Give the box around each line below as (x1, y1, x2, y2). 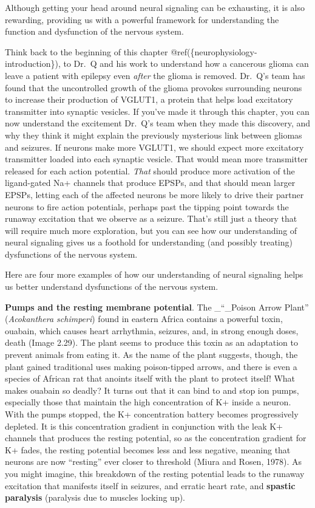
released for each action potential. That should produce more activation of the (5, 164, 295, 177)
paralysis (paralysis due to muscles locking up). (5, 491, 186, 504)
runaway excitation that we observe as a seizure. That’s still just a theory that (5, 212, 297, 225)
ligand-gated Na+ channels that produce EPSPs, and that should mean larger (5, 176, 296, 189)
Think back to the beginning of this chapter (5, 45, 168, 58)
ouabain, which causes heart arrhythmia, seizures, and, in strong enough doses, (5, 324, 299, 337)
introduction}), (5, 57, 61, 70)
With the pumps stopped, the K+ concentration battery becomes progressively (5, 408, 299, 420)
